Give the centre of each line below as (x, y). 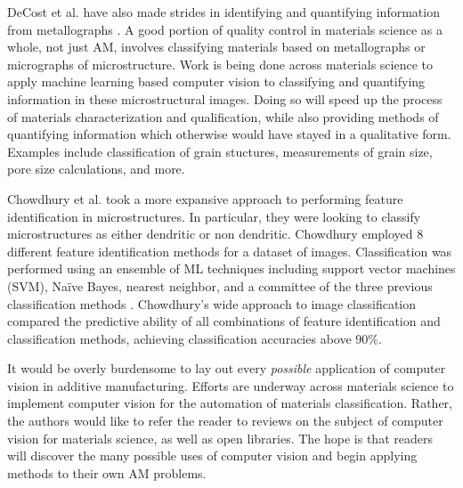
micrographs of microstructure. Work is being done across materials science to (220, 64)
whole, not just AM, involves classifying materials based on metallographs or (216, 47)
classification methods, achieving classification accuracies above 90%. (195, 338)
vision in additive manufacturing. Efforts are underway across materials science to (231, 385)
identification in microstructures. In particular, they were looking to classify (214, 216)
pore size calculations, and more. (96, 169)
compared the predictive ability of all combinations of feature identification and (224, 321)
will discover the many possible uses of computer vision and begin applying (212, 455)
